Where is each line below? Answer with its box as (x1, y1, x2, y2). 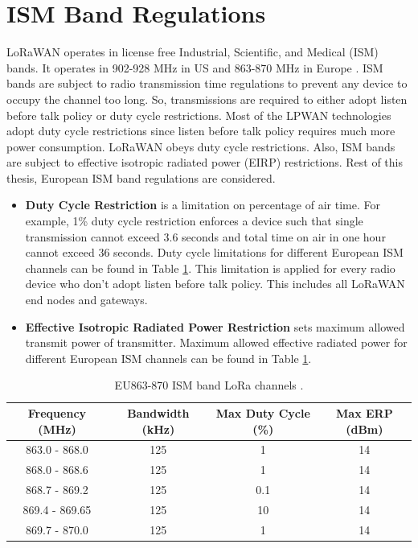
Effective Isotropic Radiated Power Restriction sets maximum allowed (25, 318, 405, 335)
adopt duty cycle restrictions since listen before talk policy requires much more (6, 122, 395, 139)
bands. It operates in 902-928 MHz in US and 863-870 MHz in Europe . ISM (6, 59, 383, 76)
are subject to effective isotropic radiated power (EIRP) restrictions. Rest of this (6, 154, 403, 171)
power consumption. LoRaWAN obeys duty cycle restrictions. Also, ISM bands (6, 138, 395, 155)
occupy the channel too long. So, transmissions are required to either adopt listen (6, 90, 408, 107)
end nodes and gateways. (25, 291, 148, 308)
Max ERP (336, 405, 393, 421)
